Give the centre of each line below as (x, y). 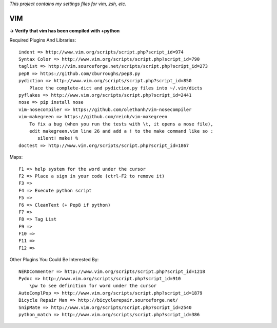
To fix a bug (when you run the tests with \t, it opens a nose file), (121, 124)
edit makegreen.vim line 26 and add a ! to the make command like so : (121, 131)
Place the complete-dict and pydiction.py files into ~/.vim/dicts (116, 88)
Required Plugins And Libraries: (43, 40)
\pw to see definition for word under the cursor (93, 286)
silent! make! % (58, 138)
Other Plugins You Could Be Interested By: (54, 260)
